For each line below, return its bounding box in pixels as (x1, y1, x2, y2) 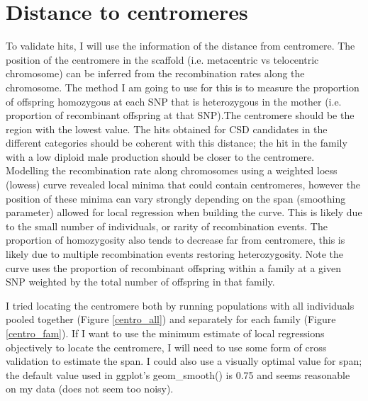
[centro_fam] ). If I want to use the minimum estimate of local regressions (6, 326, 325, 340)
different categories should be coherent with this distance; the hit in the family (6, 135, 347, 150)
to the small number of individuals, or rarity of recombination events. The (6, 218, 328, 233)
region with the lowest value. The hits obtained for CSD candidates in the (6, 121, 328, 136)
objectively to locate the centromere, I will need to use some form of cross (6, 339, 327, 354)
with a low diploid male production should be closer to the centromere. (6, 149, 315, 164)
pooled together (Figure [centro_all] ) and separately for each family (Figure (6, 312, 336, 327)
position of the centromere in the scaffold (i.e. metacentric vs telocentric (6, 52, 319, 67)
